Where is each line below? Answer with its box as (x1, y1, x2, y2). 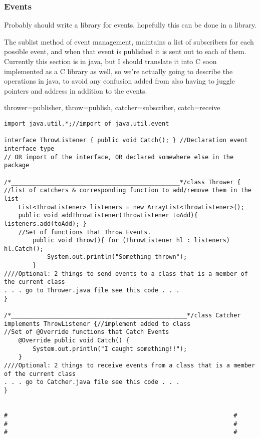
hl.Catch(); (4, 245, 44, 252)
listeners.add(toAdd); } (4, 220, 87, 227)
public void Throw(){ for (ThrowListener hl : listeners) (33, 237, 230, 244)
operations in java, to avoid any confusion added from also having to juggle (4, 76, 235, 86)
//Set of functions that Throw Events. (18, 228, 151, 236)
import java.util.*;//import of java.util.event (4, 120, 169, 127)
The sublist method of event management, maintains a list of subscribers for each (4, 36, 254, 47)
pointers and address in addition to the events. (4, 85, 147, 96)
